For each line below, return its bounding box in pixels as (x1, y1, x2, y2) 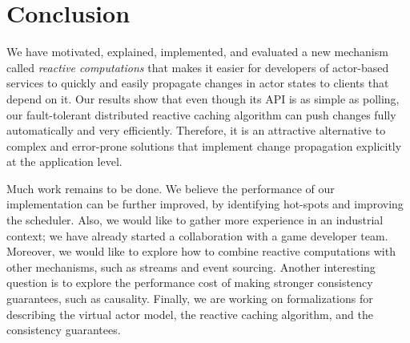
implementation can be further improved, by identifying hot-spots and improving (6, 196, 404, 212)
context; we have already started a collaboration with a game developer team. (6, 227, 388, 244)
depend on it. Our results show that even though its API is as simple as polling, (6, 90, 400, 107)
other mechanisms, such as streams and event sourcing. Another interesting (6, 258, 376, 275)
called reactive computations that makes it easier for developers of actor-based (6, 59, 389, 75)
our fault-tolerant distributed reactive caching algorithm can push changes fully (6, 106, 396, 123)
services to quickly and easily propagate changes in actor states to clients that (6, 75, 389, 91)
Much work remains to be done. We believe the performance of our (6, 180, 335, 196)
